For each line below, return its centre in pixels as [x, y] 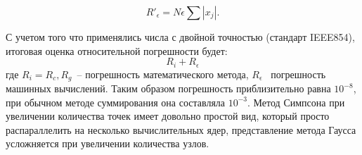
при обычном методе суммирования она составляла [116, 102]
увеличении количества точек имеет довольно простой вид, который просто [168, 116]
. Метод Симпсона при [296, 102]
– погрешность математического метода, [163, 74]
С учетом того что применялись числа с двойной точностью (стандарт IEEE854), [180, 37]
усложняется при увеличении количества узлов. [108, 143]
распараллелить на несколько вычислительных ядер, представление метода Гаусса [181, 129]
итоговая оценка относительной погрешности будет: [117, 50]
